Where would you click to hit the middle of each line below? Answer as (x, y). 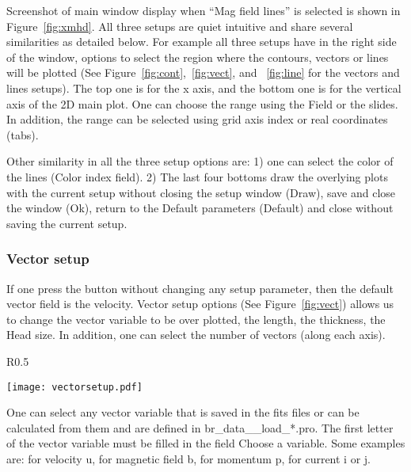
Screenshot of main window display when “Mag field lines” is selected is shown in (204, 10)
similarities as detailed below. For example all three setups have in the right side (202, 42)
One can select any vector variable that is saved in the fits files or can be (183, 412)
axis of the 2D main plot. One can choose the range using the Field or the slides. (202, 103)
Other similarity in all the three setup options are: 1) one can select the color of (200, 161)
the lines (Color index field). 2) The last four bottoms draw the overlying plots (197, 176)
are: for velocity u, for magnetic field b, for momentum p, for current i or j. (188, 458)
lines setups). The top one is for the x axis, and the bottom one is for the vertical (204, 88)
